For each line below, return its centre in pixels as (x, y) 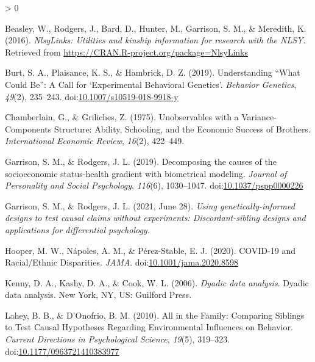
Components (28, 129)
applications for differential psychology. (77, 229)
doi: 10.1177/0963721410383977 (62, 351)
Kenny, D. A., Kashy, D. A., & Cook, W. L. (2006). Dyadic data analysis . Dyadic (157, 282)
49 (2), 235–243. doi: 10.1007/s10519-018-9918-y (92, 96)
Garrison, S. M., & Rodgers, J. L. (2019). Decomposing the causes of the (141, 161)
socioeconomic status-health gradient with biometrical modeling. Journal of (146, 173)
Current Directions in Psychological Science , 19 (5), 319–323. (118, 339)
